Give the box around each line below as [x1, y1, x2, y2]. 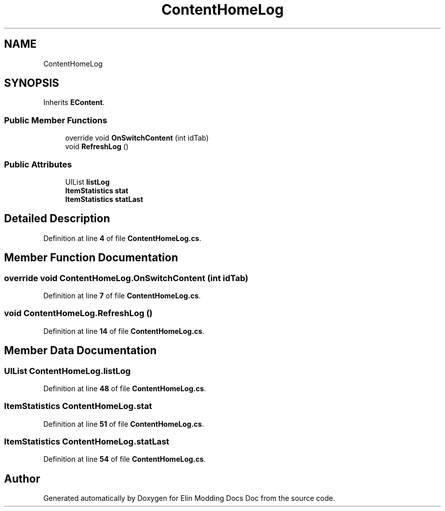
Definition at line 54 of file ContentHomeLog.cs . [43, 455, 206, 464]
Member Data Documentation [4, 344, 157, 357]
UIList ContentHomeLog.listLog [4, 365, 131, 376]
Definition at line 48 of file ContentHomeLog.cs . [43, 384, 206, 393]
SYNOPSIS [4, 77, 59, 90]
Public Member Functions [4, 115, 107, 125]
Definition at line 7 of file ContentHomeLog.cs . [43, 291, 201, 300]
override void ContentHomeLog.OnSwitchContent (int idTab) [4, 272, 248, 283]
